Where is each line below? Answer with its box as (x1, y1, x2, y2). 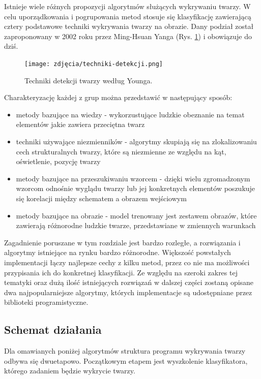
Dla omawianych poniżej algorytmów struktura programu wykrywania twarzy (4, 345, 246, 356)
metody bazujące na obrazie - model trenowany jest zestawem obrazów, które (16, 210, 257, 220)
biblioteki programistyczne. (4, 297, 89, 307)
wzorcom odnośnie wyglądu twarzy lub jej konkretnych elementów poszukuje (16, 183, 255, 194)
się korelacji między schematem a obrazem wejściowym (16, 193, 187, 203)
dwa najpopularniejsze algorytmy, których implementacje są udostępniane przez (4, 287, 252, 297)
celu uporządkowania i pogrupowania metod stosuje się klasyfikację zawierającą (4, 11, 251, 21)
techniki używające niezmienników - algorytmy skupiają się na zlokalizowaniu (16, 136, 257, 146)
